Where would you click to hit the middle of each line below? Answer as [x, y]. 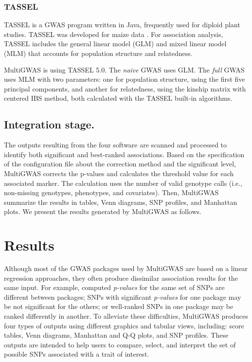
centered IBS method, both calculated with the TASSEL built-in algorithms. [118, 98]
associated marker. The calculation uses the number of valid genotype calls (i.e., [123, 183]
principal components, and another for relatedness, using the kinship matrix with [125, 88]
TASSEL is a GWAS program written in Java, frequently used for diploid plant [122, 25]
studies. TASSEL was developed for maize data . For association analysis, [114, 34]
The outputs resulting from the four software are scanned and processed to [116, 145]
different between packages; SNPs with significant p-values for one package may [123, 297]
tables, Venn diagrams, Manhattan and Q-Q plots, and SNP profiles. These [116, 335]
